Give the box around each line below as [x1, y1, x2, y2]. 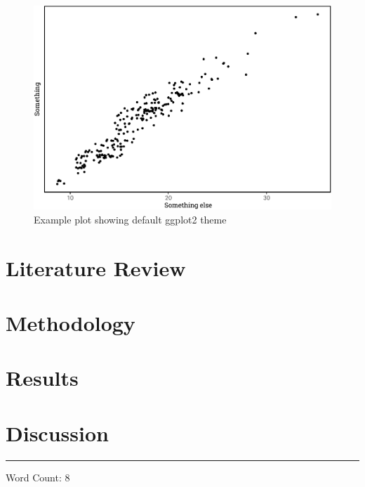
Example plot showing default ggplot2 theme [34, 212, 227, 226]
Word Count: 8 [6, 469, 70, 484]
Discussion [6, 418, 109, 447]
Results [6, 363, 79, 392]
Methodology [6, 308, 135, 337]
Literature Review [6, 253, 186, 282]
